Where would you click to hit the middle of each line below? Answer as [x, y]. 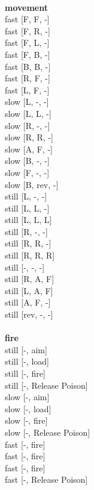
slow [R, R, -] [29, 137]
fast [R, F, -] [28, 78]
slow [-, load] [28, 408]
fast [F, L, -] [27, 42]
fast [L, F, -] [27, 90]
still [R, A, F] [30, 279]
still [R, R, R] [30, 255]
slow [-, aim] [27, 397]
